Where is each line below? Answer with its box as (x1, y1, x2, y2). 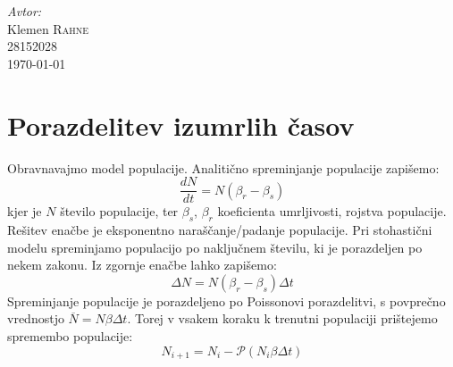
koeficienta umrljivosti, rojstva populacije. (217, 202, 447, 221)
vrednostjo (7, 309, 64, 328)
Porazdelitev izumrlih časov (7, 106, 355, 143)
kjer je (7, 202, 42, 221)
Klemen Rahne (7, 19, 88, 38)
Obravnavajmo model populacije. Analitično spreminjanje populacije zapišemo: (7, 158, 440, 177)
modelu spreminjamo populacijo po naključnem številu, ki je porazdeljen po (7, 238, 423, 256)
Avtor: (7, 2, 42, 20)
